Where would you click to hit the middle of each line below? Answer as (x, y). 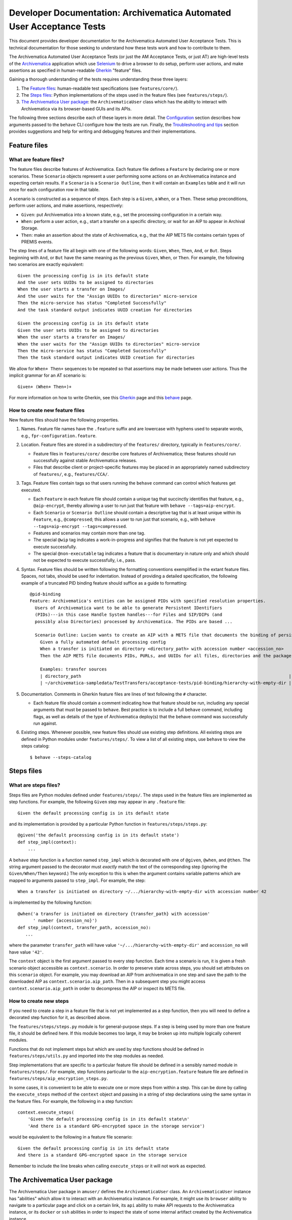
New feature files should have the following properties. (64, 420)
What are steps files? (35, 785)
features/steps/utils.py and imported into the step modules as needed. (87, 1056)
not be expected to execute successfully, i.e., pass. (85, 560)
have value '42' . (26, 952)
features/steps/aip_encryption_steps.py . (58, 1078)
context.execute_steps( (46, 1112)
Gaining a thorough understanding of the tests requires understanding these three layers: (99, 79)
